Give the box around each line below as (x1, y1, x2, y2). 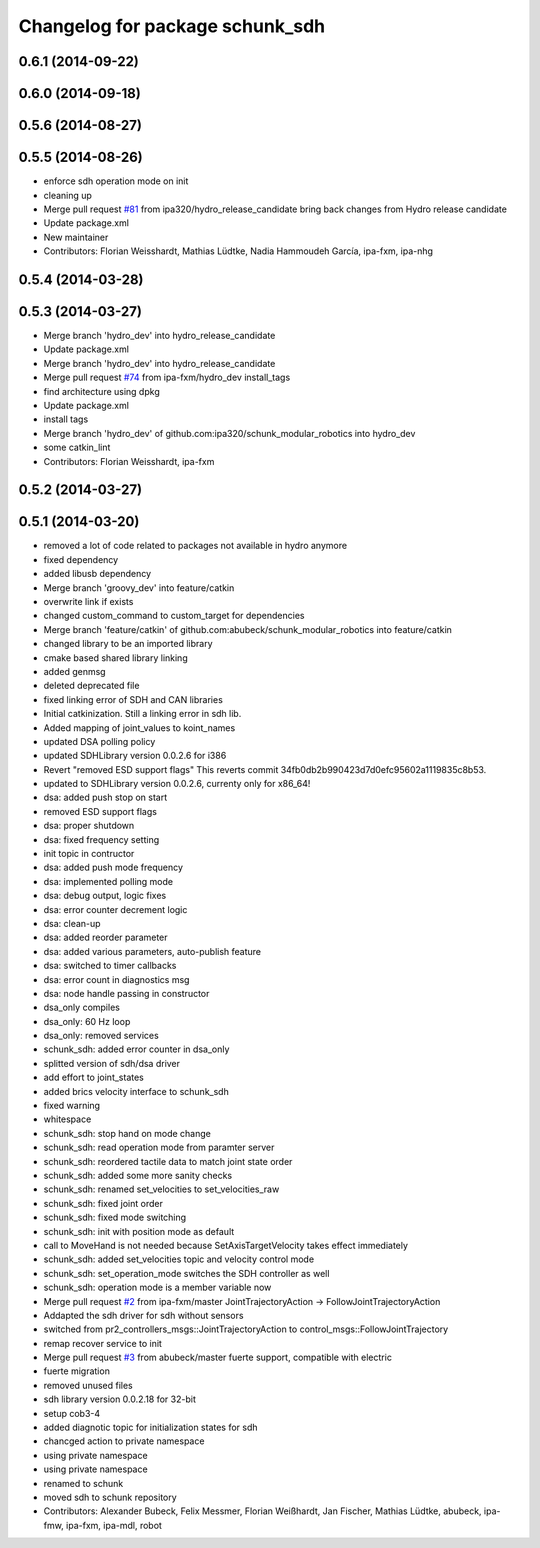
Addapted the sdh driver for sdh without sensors (43, 1309, 244, 1321)
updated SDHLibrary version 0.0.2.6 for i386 (43, 750, 227, 762)
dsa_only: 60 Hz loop (43, 1015, 131, 1027)
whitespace (43, 1113, 92, 1125)
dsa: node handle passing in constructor (43, 987, 210, 999)
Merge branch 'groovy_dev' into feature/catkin (43, 581, 235, 594)
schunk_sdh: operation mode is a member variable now (43, 1281, 272, 1294)
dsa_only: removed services (43, 1030, 159, 1042)
